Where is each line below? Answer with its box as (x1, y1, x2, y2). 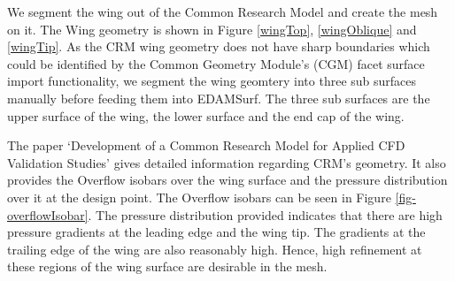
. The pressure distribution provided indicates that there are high (88, 205, 443, 224)
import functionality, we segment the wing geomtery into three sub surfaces (7, 72, 417, 90)
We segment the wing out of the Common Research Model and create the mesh (7, 3, 438, 20)
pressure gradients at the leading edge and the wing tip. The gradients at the (7, 223, 426, 241)
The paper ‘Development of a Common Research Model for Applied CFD (7, 136, 405, 155)
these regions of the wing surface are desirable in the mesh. (7, 257, 328, 276)
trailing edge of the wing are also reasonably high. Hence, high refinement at (7, 239, 422, 258)
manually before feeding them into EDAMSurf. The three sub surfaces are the (7, 88, 430, 107)
